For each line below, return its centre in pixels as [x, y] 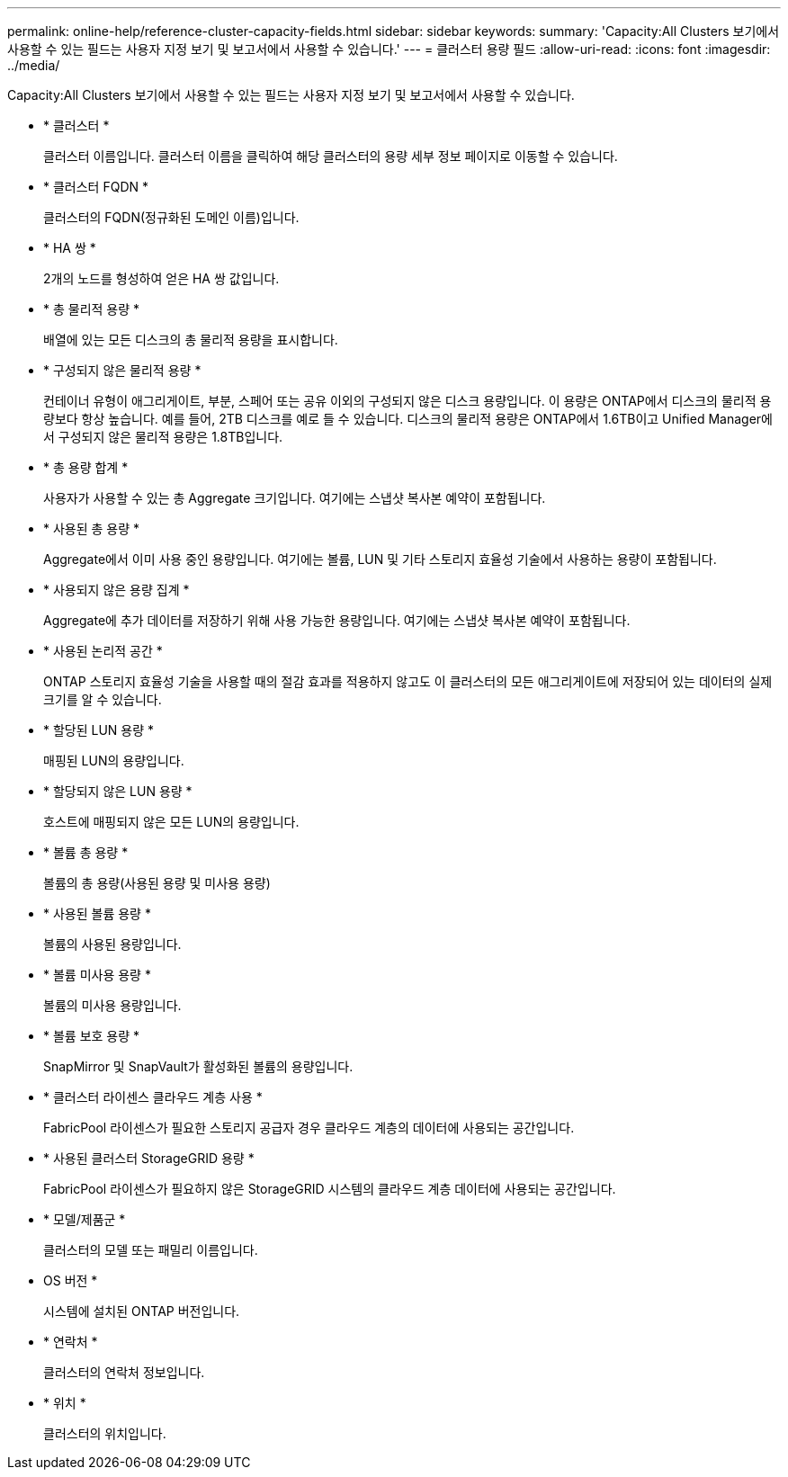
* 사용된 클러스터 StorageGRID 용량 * [149, 1158]
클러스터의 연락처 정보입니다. [124, 1372]
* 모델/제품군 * [85, 1219]
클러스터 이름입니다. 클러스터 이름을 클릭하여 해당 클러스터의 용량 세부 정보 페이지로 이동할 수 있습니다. [331, 156]
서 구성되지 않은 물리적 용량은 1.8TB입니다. [163, 437]
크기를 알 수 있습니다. [103, 699]
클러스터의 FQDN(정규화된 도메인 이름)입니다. [171, 217]
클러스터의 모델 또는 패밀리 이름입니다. [151, 1250]
